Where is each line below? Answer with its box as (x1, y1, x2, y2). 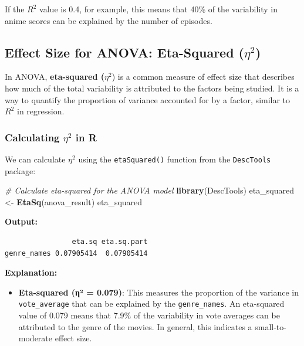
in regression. (16, 105, 65, 117)
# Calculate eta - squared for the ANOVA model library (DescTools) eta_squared (5, 184, 294, 196)
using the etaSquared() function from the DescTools (78, 152, 271, 165)
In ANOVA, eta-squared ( (5, 70, 105, 83)
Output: (5, 215, 38, 228)
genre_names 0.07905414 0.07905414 (5, 249, 148, 257)
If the (5, 3, 25, 15)
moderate (18, 332, 53, 344)
